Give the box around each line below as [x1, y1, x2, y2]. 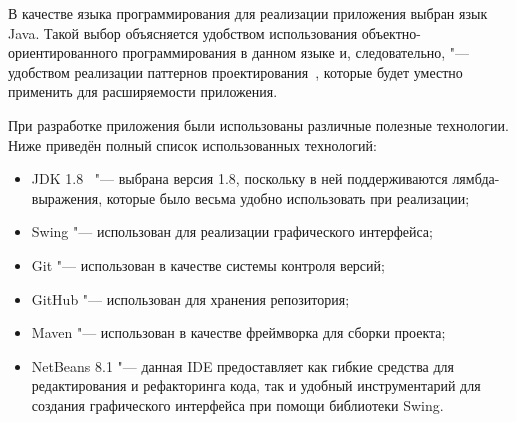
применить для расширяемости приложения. [8, 81, 278, 102]
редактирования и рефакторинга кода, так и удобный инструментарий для [31, 375, 481, 396]
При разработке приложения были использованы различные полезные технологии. [8, 114, 509, 135]
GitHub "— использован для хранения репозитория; [31, 288, 350, 309]
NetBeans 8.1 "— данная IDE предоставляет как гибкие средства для [31, 355, 454, 376]
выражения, [31, 187, 103, 208]
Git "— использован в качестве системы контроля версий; [31, 254, 385, 275]
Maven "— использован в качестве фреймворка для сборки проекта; [31, 322, 446, 343]
